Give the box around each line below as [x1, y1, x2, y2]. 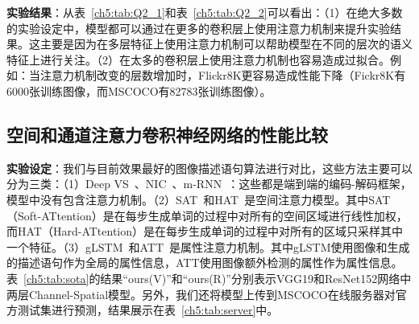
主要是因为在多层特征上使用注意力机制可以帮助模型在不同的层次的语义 [39, 35, 413, 52]
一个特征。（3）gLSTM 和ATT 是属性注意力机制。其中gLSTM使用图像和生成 [6, 238, 410, 255]
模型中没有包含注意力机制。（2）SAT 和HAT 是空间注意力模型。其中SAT [6, 191, 391, 207]
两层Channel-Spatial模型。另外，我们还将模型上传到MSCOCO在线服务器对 [6, 285, 396, 302]
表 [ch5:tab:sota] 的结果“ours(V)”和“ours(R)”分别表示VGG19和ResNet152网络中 [6, 269, 412, 286]
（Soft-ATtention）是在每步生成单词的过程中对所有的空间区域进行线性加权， [6, 207, 408, 224]
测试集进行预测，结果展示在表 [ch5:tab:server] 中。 [17, 301, 279, 318]
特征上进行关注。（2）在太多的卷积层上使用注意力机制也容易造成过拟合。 [6, 51, 390, 68]
